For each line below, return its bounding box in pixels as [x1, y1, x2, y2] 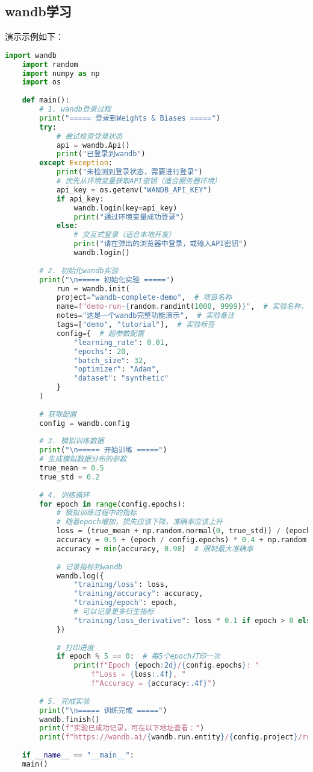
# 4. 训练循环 [39, 490, 90, 499]
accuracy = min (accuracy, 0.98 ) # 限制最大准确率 [56, 544, 253, 553]
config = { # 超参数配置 [56, 329, 144, 338]
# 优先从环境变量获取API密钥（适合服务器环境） [56, 177, 222, 186]
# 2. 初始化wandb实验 [39, 266, 119, 275]
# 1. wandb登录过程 [39, 105, 111, 114]
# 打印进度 [56, 643, 94, 652]
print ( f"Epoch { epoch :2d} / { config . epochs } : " [73, 661, 259, 670]
